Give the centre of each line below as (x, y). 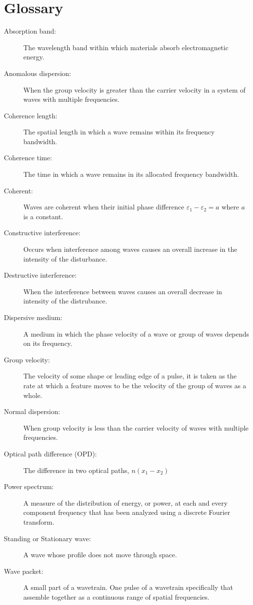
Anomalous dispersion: (37, 73)
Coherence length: (31, 115)
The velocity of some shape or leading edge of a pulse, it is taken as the (130, 376)
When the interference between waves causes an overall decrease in (123, 291)
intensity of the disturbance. (65, 258)
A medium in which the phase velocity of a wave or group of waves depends (136, 333)
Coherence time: (28, 158)
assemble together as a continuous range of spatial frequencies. (117, 596)
